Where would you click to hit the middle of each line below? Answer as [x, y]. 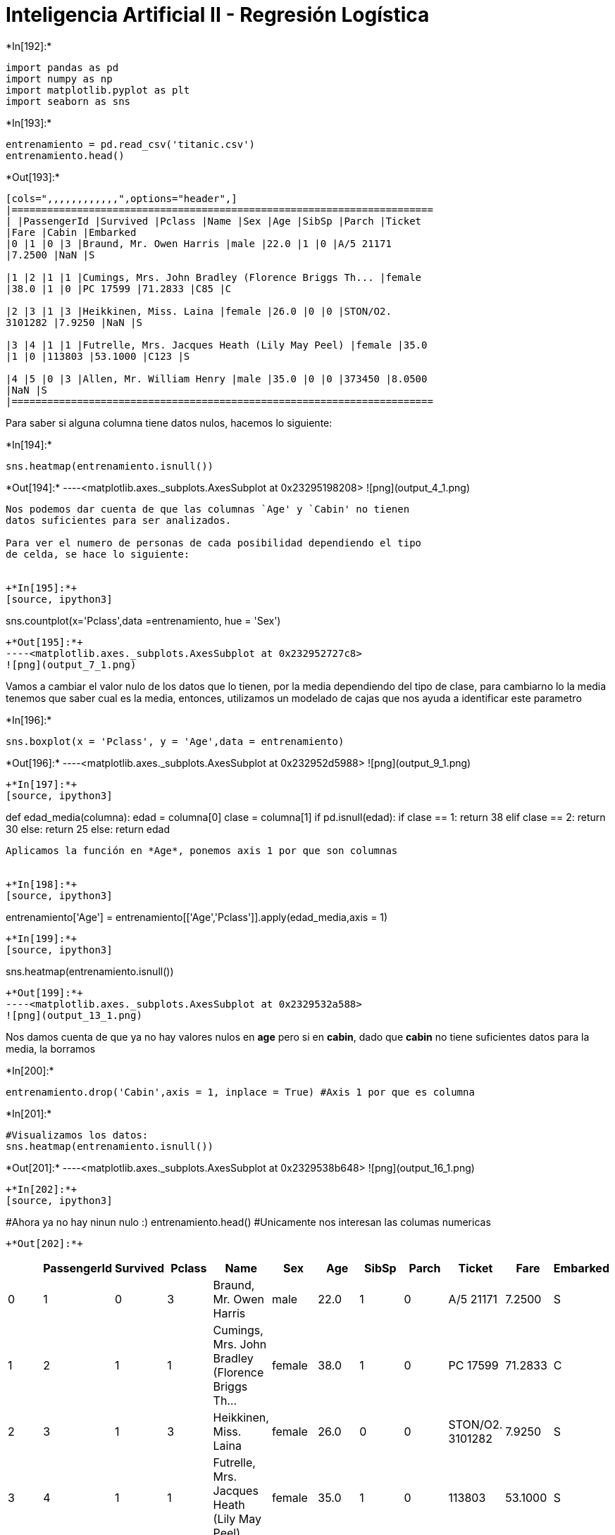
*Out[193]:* [33, 177]
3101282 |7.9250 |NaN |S [74, 322]
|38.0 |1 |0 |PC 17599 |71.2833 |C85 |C [119, 288]
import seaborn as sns [68, 101]
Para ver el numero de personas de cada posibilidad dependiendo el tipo [214, 543]
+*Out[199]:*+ [44, 992]
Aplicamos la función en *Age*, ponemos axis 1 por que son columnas [202, 850]
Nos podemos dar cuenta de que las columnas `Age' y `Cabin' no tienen [208, 509]
